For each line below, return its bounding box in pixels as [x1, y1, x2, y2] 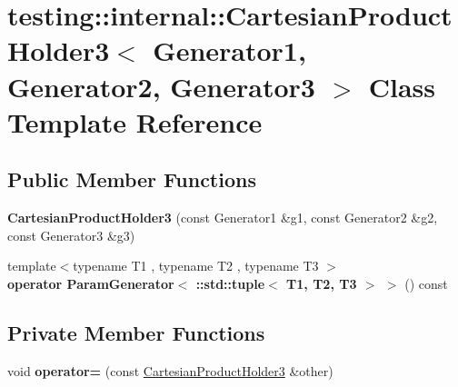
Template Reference [7, 103, 263, 140]
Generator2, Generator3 [7, 67, 315, 104]
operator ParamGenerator [7, 273, 174, 293]
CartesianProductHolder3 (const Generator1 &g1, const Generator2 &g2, [7, 208, 438, 227]
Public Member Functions [7, 165, 256, 193]
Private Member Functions [7, 318, 265, 346]
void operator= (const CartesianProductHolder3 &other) [7, 361, 334, 380]
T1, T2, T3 [286, 273, 357, 293]
